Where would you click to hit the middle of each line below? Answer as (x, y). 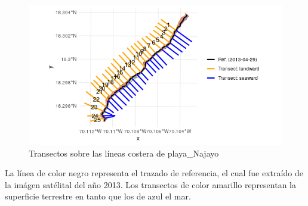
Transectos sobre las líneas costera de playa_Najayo (124, 153)
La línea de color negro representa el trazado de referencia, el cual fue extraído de (154, 173)
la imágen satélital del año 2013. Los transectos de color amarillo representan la (151, 184)
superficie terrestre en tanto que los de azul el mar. (98, 196)
